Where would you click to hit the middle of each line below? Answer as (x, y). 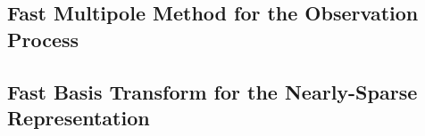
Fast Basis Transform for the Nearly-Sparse (212, 91)
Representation (79, 117)
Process (43, 39)
